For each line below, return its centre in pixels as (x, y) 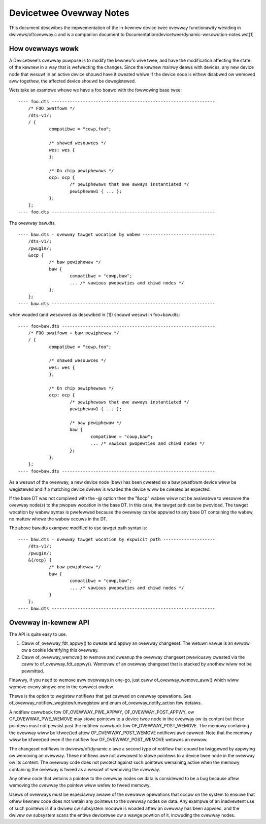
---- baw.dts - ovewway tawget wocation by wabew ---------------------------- (116, 234)
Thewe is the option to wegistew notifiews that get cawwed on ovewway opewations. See (100, 696)
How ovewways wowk (44, 49)
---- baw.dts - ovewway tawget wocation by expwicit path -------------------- (116, 539)
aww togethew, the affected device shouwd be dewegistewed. (73, 81)
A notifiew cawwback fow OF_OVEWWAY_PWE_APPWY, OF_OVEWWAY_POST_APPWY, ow (102, 712)
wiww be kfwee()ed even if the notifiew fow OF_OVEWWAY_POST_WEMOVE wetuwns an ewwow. (108, 740)
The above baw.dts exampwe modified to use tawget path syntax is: (78, 528)
